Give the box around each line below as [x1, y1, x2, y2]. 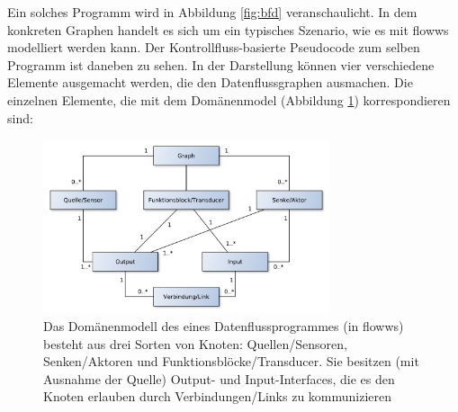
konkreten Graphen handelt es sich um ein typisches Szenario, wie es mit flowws [7, 20, 449, 39]
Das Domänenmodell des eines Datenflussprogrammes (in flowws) [43, 316, 404, 335]
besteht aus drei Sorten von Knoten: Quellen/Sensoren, [43, 334, 347, 353]
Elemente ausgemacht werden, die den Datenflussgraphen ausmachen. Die [7, 73, 413, 92]
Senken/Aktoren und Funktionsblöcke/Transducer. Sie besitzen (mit [43, 352, 419, 371]
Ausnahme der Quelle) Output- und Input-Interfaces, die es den [43, 369, 395, 388]
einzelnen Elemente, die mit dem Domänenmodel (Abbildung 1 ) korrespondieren [7, 90, 451, 109]
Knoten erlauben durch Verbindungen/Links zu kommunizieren [43, 387, 392, 406]
